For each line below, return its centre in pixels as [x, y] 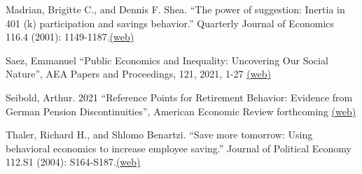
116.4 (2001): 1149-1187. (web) [70, 37]
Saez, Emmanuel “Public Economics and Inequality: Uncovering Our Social [167, 60]
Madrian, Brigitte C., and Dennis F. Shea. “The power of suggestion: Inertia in [175, 9]
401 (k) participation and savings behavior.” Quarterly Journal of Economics [170, 23]
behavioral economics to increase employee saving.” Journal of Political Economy [179, 148]
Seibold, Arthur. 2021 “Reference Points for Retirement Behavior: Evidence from [179, 97]
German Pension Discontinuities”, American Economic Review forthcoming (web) [181, 111]
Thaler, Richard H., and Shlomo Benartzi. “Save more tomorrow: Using [159, 135]
